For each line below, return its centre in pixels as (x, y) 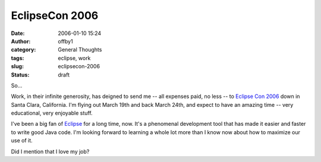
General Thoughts (80, 50)
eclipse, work (74, 58)
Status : (20, 75)
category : (23, 50)
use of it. (22, 141)
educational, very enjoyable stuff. (52, 113)
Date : (18, 33)
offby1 (66, 41)
